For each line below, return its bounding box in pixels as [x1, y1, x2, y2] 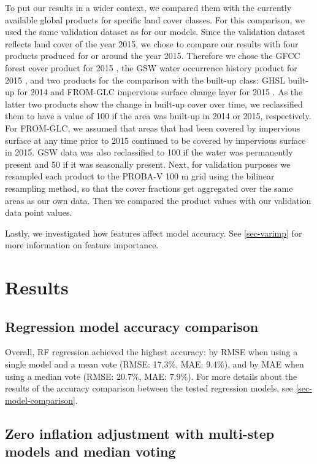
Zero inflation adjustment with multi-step [5, 423, 275, 442]
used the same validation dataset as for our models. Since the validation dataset [5, 25, 305, 38]
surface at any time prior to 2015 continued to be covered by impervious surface [5, 133, 306, 146]
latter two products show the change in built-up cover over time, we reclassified [5, 97, 303, 110]
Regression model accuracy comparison [5, 317, 259, 336]
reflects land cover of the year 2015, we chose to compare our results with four [5, 37, 299, 50]
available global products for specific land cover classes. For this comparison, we [5, 13, 305, 26]
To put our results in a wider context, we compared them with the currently [5, 1, 292, 14]
